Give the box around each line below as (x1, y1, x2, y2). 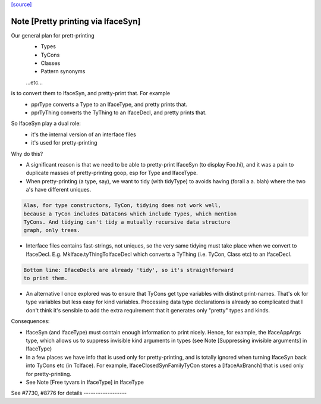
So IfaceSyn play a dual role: (11, 120, 81, 127)
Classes (40, 59, 61, 67)
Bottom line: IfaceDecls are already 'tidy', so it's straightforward (23, 267, 234, 273)
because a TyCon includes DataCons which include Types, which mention (23, 210, 237, 217)
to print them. (23, 275, 68, 282)
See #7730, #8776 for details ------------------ (11, 390, 127, 397)
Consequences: (11, 318, 50, 325)
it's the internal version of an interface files (31, 131, 136, 138)
